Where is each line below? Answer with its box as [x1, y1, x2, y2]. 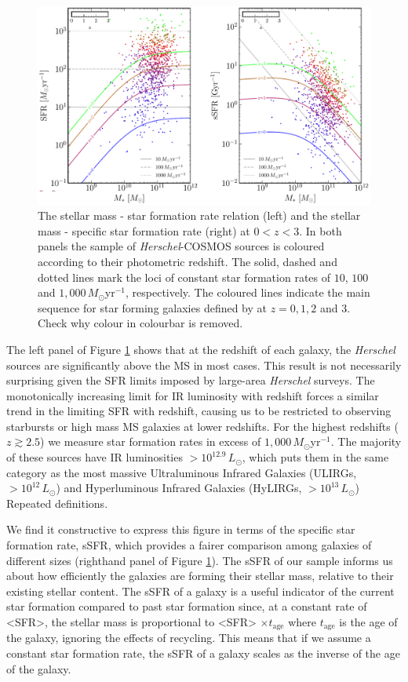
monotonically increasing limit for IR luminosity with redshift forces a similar [6, 387, 379, 403]
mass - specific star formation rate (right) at [38, 222, 250, 239]
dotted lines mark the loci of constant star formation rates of [38, 268, 331, 285]
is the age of [339, 614, 398, 630]
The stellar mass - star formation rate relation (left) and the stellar [38, 207, 361, 224]
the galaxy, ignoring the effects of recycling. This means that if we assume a [6, 629, 371, 646]
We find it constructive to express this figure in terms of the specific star [6, 521, 355, 538]
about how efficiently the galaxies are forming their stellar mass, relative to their [6, 567, 394, 584]
